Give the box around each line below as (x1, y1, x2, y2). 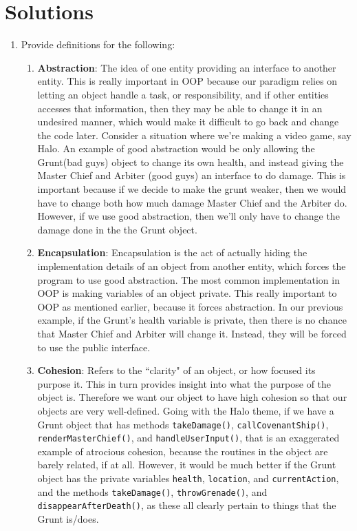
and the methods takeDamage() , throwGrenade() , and (37, 484, 268, 499)
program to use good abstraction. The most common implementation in (37, 272, 340, 287)
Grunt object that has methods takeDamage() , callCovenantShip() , (37, 417, 329, 431)
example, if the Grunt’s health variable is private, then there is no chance (37, 313, 347, 327)
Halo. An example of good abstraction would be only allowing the (37, 141, 315, 156)
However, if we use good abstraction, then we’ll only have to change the (37, 209, 340, 223)
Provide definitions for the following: (21, 37, 175, 52)
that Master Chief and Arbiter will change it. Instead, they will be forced (37, 326, 347, 340)
